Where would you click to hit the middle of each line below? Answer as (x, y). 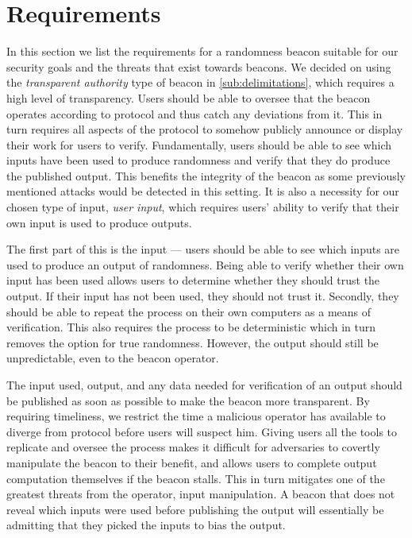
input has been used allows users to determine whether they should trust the (193, 280)
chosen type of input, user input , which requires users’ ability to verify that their (203, 207)
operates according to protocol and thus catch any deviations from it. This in (194, 113)
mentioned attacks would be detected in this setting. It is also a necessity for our (203, 191)
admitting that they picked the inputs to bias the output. (146, 525)
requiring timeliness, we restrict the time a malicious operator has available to (196, 416)
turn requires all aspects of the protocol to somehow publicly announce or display (205, 129)
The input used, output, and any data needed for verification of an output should (204, 385)
